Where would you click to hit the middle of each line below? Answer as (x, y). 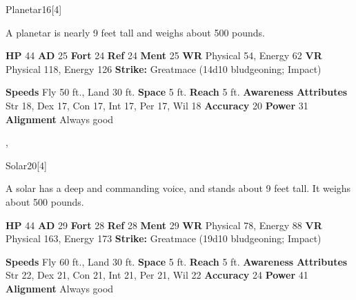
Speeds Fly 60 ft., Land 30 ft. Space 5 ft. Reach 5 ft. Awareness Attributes (177, 261)
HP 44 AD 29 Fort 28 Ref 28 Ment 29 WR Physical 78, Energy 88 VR (164, 225)
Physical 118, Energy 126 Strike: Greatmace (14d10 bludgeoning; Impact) (164, 68)
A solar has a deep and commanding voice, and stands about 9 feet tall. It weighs (178, 188)
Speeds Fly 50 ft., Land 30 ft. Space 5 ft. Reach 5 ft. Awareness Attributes (177, 92)
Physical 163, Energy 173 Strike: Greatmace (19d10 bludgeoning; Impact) (164, 238)
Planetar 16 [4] (34, 9)
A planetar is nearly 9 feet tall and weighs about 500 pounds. (135, 32)
